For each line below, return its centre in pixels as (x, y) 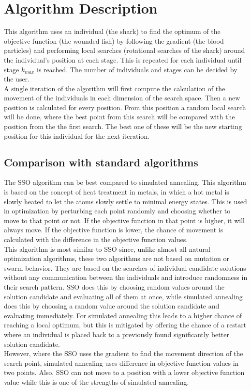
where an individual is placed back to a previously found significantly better (117, 334)
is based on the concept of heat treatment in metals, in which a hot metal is (117, 192)
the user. (17, 79)
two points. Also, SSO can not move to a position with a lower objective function (124, 372)
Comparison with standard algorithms (101, 162)
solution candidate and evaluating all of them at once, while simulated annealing (123, 296)
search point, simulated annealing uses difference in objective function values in (121, 363)
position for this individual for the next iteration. (77, 136)
